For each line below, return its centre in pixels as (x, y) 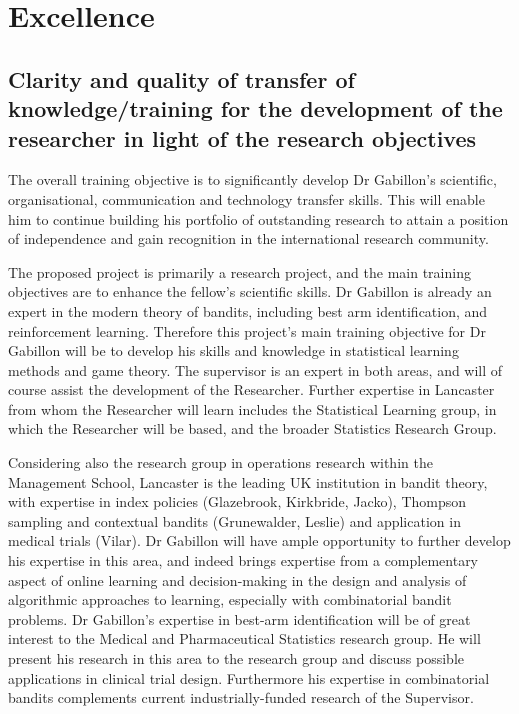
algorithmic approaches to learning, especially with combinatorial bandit (230, 599)
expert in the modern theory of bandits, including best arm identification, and (248, 310)
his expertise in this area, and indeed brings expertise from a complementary (243, 560)
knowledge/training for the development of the (255, 108)
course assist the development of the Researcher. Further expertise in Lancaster (251, 389)
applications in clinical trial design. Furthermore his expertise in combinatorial (249, 677)
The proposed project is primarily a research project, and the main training (239, 271)
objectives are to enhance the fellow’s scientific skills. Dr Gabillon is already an (250, 291)
